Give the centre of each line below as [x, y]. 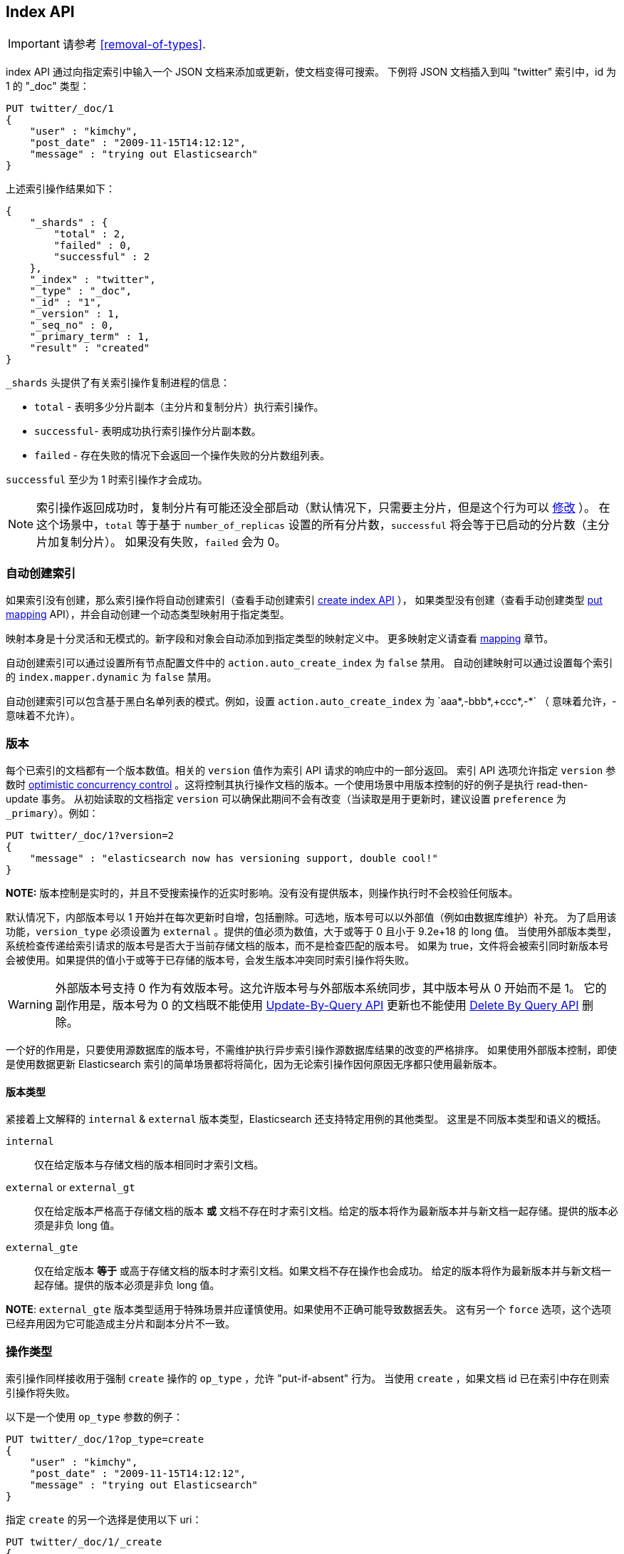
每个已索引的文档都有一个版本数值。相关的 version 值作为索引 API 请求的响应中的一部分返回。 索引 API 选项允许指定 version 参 [311, 770]
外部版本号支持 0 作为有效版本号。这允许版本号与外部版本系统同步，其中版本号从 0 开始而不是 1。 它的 [331, 988]
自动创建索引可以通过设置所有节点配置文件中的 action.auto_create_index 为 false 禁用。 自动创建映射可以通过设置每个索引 [310, 663]
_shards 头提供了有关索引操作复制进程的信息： [118, 383]
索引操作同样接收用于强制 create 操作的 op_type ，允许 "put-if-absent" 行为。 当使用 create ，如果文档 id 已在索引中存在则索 [308, 1378]
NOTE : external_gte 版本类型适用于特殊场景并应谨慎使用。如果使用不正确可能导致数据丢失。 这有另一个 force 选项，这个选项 [308, 1309]
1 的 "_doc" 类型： [48, 86]
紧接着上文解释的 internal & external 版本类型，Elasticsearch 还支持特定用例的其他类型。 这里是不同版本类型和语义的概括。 [306, 1119]
